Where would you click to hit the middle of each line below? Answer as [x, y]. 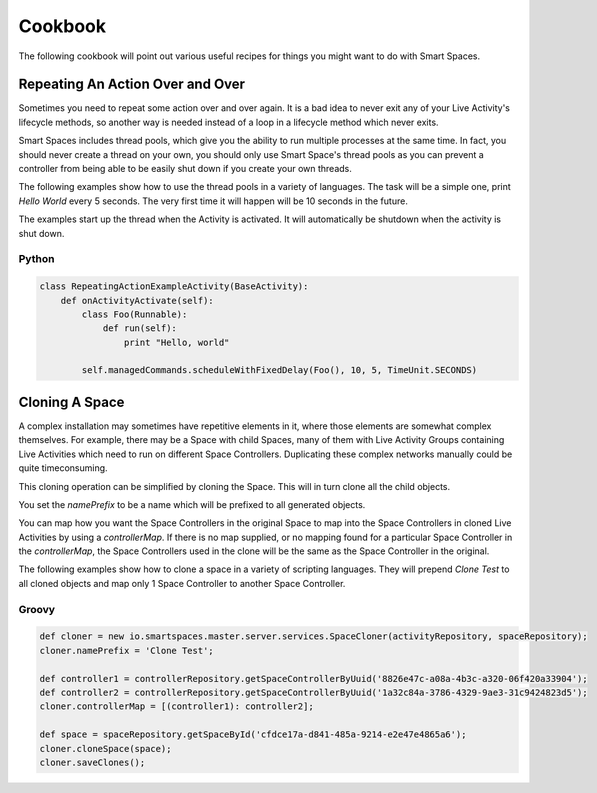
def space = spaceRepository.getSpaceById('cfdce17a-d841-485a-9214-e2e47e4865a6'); [253, 734]
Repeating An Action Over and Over [131, 84]
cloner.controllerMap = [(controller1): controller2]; [176, 706]
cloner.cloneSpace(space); [105, 748]
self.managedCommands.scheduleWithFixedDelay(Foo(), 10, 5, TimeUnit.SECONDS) [279, 370]
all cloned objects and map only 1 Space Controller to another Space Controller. [182, 583]
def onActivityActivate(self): [137, 300]
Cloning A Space [71, 401]
